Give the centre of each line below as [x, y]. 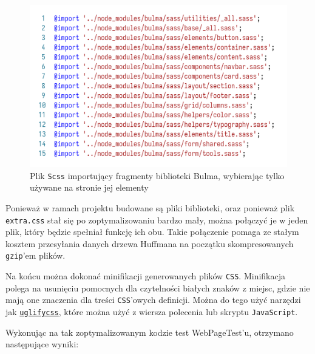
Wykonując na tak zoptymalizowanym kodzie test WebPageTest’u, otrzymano [150, 332]
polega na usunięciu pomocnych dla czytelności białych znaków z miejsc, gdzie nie [158, 288]
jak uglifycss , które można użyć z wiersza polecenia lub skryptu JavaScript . [152, 311]
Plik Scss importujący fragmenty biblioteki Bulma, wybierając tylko [157, 175]
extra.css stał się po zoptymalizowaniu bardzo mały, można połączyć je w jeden [157, 220]
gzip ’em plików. [36, 255]
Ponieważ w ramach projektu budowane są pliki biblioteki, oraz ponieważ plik [150, 207]
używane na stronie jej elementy [89, 187]
